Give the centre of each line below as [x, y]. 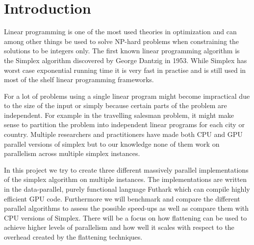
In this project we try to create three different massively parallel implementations [126, 169]
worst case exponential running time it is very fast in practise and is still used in [125, 70]
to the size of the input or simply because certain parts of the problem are [115, 105]
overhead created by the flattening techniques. [73, 237]
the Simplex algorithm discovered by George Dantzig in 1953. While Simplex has [126, 60]
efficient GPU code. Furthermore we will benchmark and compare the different [122, 198]
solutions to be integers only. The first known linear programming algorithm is [122, 51]
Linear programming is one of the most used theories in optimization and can [120, 32]
